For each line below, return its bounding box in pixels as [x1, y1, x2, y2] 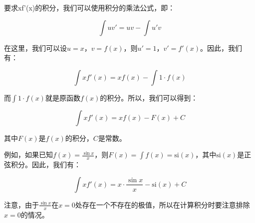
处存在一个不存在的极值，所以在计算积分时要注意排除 [75, 199, 250, 210]
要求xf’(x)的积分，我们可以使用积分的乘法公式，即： [4, 2, 175, 12]
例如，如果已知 [4, 149, 53, 160]
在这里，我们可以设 [4, 42, 67, 53]
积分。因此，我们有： [10, 159, 81, 170]
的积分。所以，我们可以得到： [100, 92, 198, 103]
